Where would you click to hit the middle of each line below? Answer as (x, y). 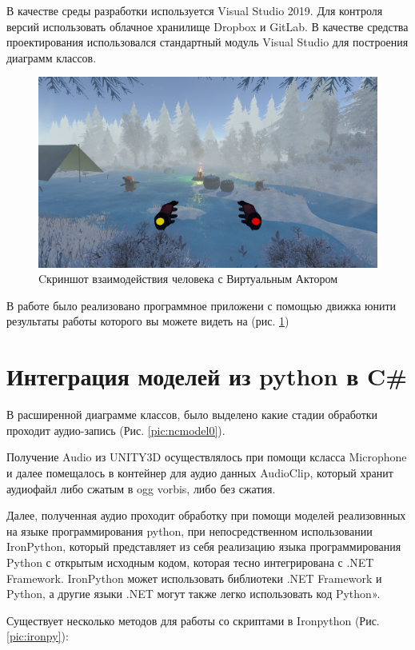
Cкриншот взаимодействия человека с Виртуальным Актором (188, 279)
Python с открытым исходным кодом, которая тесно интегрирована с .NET (190, 562)
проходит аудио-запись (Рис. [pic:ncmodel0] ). (116, 430)
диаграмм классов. (52, 57)
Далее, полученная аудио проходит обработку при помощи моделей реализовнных (206, 515)
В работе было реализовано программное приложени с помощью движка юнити (202, 305)
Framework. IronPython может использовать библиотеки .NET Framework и (194, 578)
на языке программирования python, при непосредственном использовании (190, 530)
